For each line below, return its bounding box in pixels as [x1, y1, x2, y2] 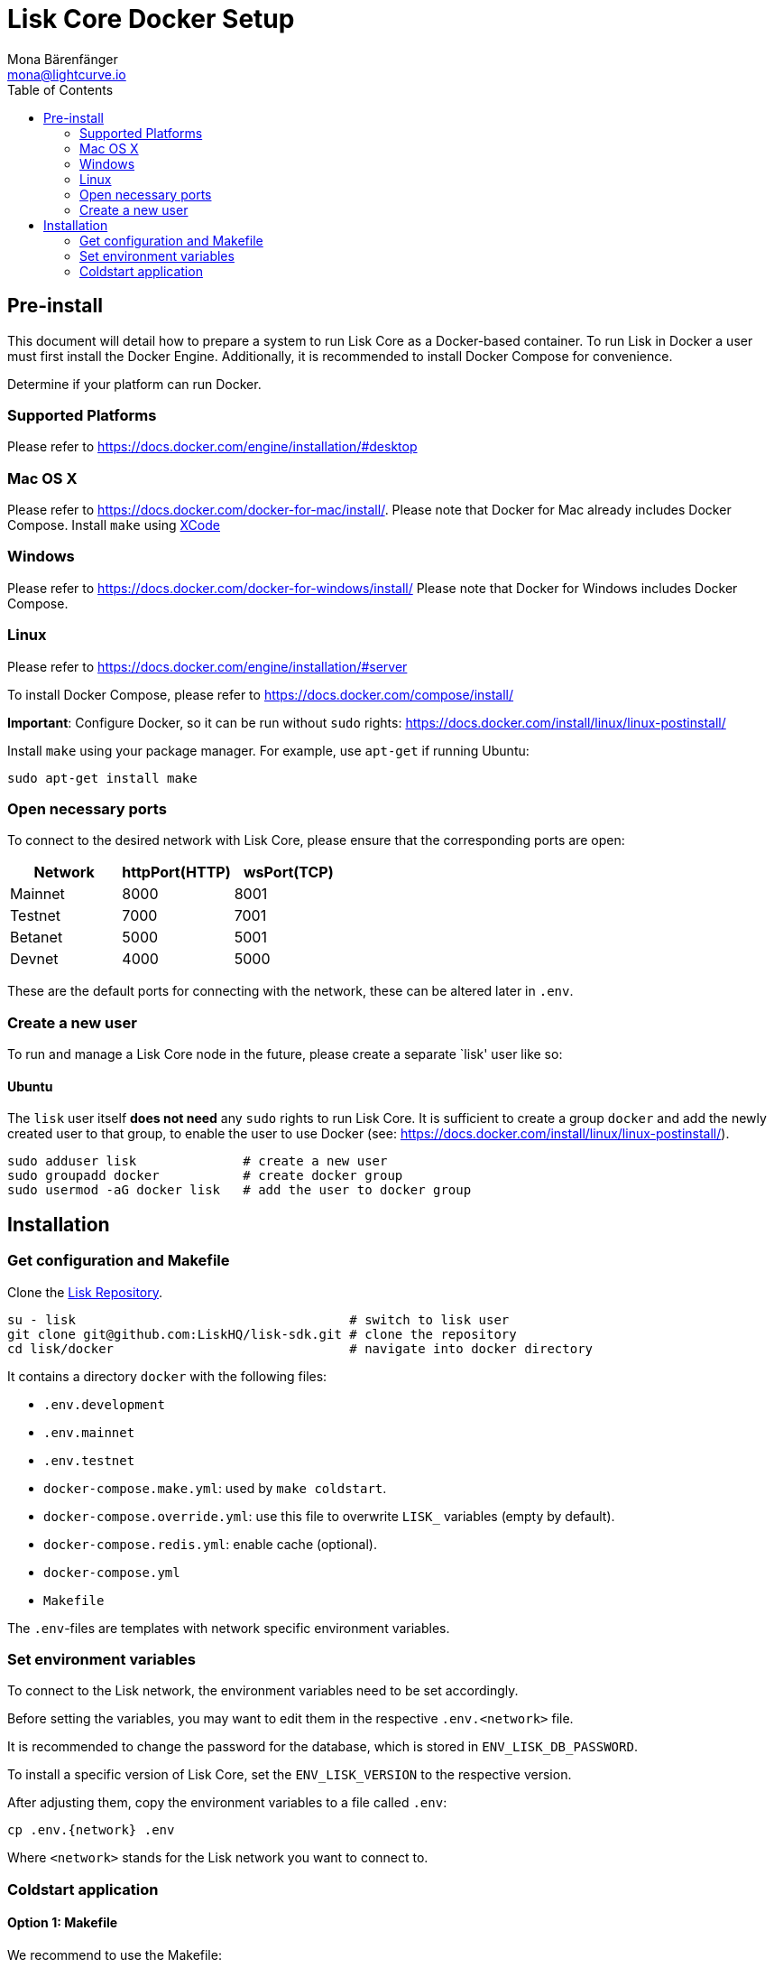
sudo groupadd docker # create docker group [7, 1168, 403, 1184]
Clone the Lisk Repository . [7, 1284, 163, 1300]
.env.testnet [43, 1453, 135, 1468]
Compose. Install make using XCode [7, 517, 220, 534]
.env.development [43, 1397, 165, 1412]
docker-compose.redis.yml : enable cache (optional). [43, 1536, 377, 1552]
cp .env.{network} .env [7, 1823, 175, 1838]
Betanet [10, 928, 63, 947]
